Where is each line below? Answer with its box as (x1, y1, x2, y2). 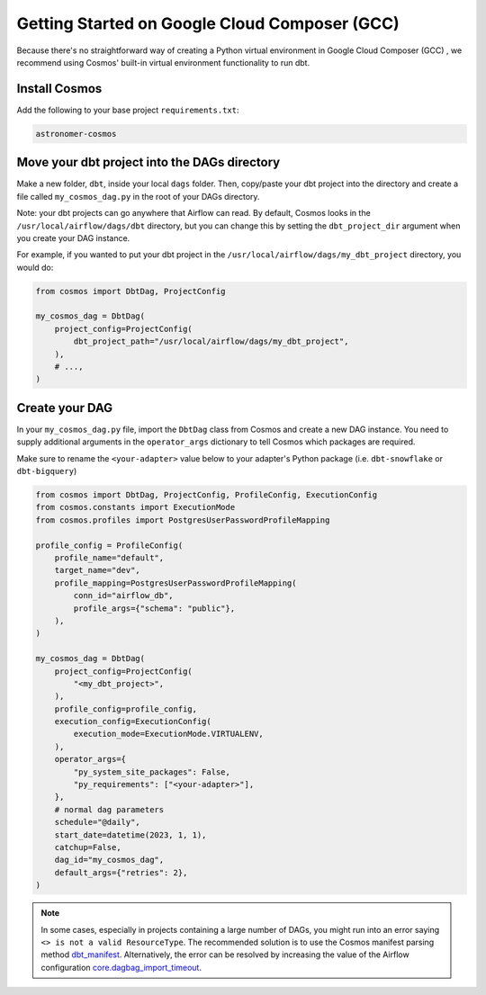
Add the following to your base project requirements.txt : (16, 104, 239, 115)
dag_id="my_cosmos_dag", (54, 855, 165, 865)
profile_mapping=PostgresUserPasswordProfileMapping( (54, 578, 297, 588)
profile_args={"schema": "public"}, (73, 603, 236, 614)
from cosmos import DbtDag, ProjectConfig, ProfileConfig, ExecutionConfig (35, 490, 378, 500)
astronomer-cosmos (35, 129, 117, 139)
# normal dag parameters (54, 804, 165, 814)
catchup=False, (54, 842, 121, 852)
